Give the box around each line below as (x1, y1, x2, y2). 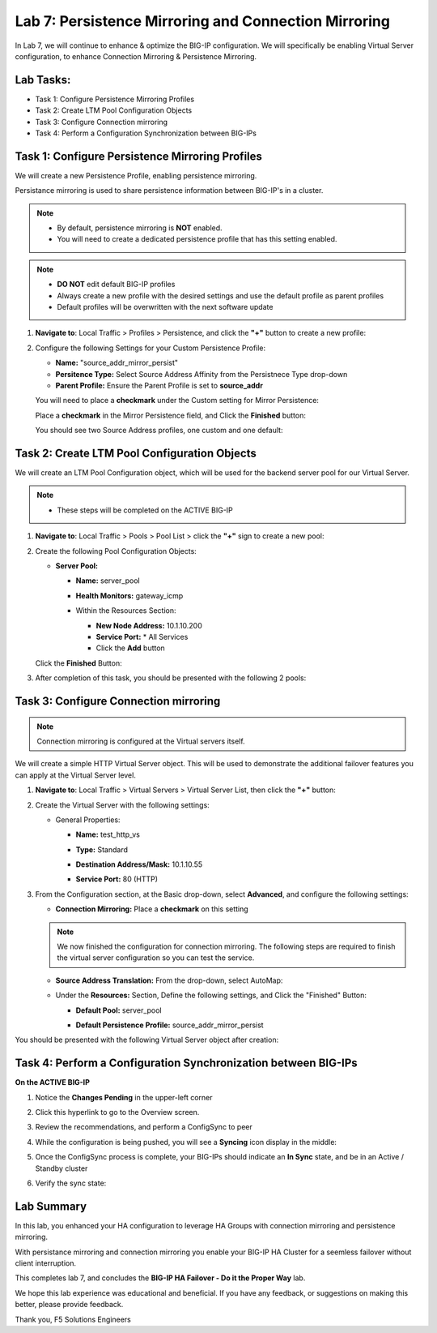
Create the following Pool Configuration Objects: (35, 546, 197, 555)
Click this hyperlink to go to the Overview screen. (35, 1108, 200, 1117)
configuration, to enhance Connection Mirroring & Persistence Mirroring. (15, 51, 257, 61)
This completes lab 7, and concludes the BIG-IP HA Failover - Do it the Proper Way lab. (15, 1273, 306, 1283)
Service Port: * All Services (95, 632, 189, 641)
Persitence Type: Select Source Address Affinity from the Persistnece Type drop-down (55, 369, 348, 379)
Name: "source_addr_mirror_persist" (55, 358, 178, 368)
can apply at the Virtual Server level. (15, 770, 137, 780)
